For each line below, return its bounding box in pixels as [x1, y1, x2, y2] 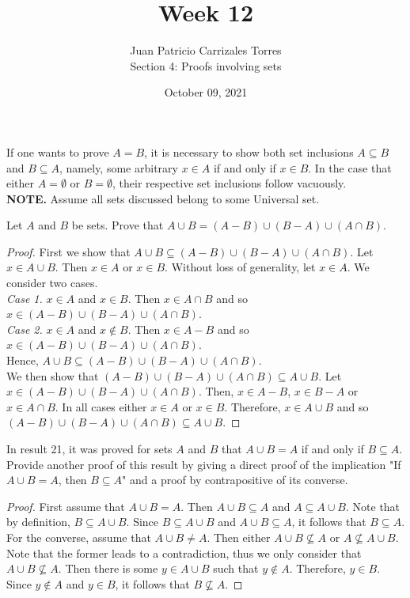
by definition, [6, 513, 70, 530]
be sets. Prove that [71, 217, 164, 233]
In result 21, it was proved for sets [6, 441, 173, 456]
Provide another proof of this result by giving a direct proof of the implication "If [6, 456, 401, 472]
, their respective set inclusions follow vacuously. [112, 175, 347, 191]
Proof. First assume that [6, 498, 125, 514]
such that [213, 560, 259, 577]
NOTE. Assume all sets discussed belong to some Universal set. [6, 190, 320, 206]
